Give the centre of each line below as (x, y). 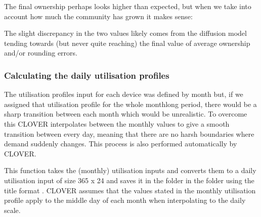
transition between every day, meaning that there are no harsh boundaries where (129, 133)
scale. (12, 210)
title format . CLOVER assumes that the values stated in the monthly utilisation (130, 190)
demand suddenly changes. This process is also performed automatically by (121, 144)
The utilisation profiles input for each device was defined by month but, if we (124, 94)
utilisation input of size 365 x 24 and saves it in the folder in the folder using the (129, 180)
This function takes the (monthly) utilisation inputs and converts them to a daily (130, 170)
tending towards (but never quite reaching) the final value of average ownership (127, 43)
